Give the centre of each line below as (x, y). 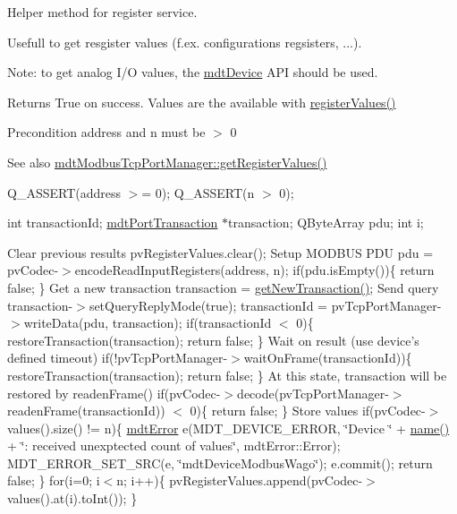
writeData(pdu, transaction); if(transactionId (148, 323)
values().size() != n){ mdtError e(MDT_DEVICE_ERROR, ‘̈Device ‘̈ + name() (228, 428)
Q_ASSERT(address (64, 192)
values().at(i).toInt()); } (72, 498)
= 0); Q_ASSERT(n (198, 192)
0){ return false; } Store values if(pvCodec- (308, 411)
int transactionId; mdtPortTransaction (113, 223)
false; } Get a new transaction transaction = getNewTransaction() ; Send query (223, 287)
